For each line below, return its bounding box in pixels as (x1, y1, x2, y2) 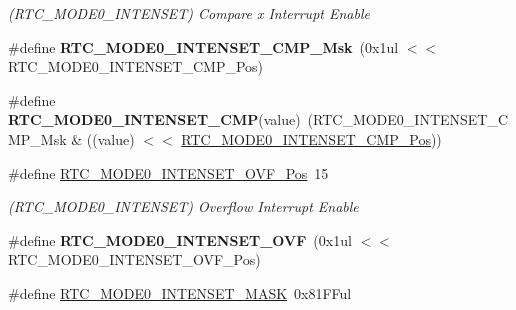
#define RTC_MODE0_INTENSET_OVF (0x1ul (8, 229, 352, 250)
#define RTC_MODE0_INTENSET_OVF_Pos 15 (8, 162, 329, 183)
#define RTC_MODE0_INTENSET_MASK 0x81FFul (8, 282, 352, 303)
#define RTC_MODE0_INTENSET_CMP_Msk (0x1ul (8, 36, 399, 57)
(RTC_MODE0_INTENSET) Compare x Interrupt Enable (8, 3, 370, 23)
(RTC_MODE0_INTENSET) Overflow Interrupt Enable (8, 196, 359, 217)
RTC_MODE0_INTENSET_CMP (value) (8, 109, 301, 130)
